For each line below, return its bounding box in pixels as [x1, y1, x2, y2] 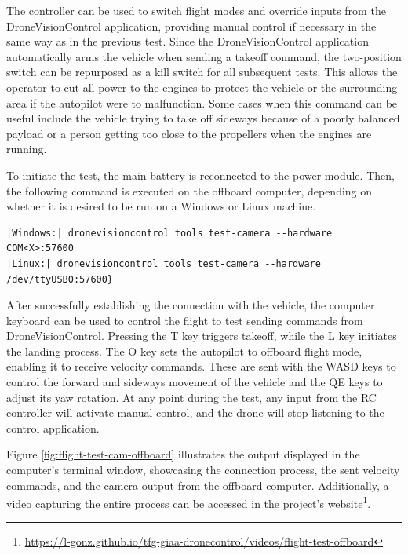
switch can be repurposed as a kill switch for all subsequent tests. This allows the [6, 64, 398, 80]
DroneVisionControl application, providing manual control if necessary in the [6, 17, 377, 34]
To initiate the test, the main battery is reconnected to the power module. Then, [6, 166, 395, 183]
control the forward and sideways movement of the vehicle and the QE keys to [6, 374, 383, 390]
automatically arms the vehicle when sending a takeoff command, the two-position [6, 48, 402, 64]
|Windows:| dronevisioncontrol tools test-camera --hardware [6, 227, 333, 239]
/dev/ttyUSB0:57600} [6, 273, 114, 285]
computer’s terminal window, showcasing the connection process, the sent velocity [6, 462, 400, 478]
